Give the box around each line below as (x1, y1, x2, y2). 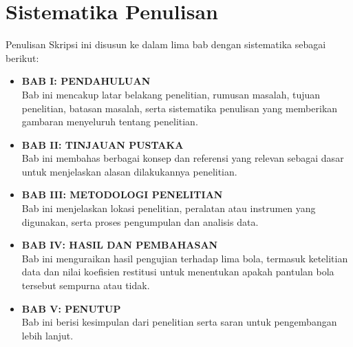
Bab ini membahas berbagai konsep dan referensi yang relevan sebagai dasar (21, 151, 344, 165)
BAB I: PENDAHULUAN (21, 74, 151, 88)
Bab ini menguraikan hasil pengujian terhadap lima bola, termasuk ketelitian (21, 251, 348, 265)
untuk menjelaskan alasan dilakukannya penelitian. (21, 164, 237, 178)
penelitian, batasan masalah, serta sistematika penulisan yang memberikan (21, 101, 338, 115)
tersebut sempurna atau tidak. (21, 278, 150, 293)
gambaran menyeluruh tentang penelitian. (21, 114, 198, 129)
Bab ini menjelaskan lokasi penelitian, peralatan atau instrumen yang (21, 201, 316, 215)
